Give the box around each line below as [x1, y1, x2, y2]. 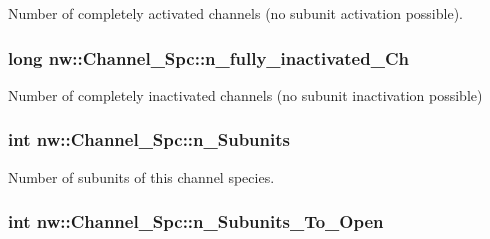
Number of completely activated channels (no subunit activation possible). [8, 3, 463, 23]
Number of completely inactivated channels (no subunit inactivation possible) [8, 84, 483, 105]
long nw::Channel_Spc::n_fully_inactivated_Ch [8, 45, 409, 70]
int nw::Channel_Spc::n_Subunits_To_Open [8, 209, 384, 234]
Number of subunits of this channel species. [8, 166, 275, 187]
